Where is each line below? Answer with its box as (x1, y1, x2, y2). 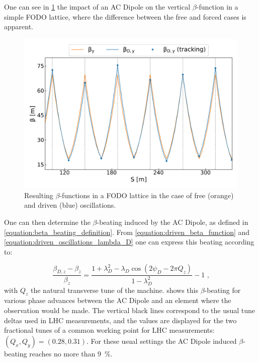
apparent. (4, 21, 34, 32)
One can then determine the (4, 217, 91, 227)
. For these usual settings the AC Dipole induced (87, 335, 237, 346)
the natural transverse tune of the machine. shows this (30, 284, 198, 295)
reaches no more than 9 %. (29, 348, 113, 358)
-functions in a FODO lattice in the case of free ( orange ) (59, 190, 234, 200)
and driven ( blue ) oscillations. (24, 200, 116, 210)
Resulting (24, 190, 53, 200)
